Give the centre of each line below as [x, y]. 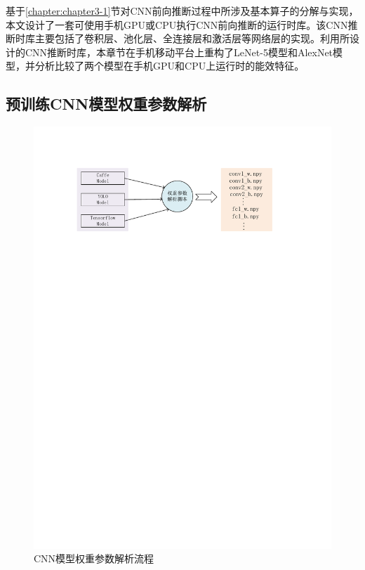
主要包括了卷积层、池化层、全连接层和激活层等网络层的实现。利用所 [192, 38]
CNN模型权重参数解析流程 [94, 558]
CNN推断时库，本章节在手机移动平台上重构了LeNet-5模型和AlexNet [179, 52]
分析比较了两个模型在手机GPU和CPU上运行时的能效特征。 [170, 66]
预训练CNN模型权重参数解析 [106, 104]
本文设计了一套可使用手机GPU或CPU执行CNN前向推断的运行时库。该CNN [177, 24]
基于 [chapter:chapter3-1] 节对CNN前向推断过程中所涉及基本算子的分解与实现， [182, 11]
